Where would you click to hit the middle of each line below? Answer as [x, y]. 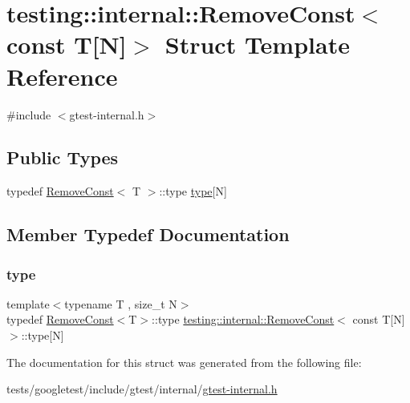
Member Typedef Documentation [148, 234]
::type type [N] [193, 191]
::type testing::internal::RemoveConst [243, 319]
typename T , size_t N [121, 303]
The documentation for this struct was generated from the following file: [184, 362]
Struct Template [257, 44]
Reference [62, 76]
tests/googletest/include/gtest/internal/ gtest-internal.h [142, 389]
